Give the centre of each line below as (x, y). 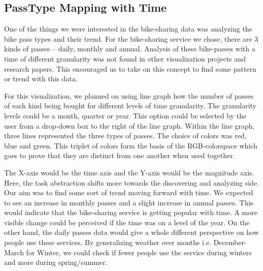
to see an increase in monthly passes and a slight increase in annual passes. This (129, 202)
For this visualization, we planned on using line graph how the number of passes (129, 95)
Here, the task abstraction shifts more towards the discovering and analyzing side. (131, 182)
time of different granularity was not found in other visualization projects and (125, 58)
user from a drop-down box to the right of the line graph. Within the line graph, (129, 125)
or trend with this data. (41, 79)
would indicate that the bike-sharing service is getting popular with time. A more (131, 212)
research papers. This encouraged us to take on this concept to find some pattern (130, 68)
